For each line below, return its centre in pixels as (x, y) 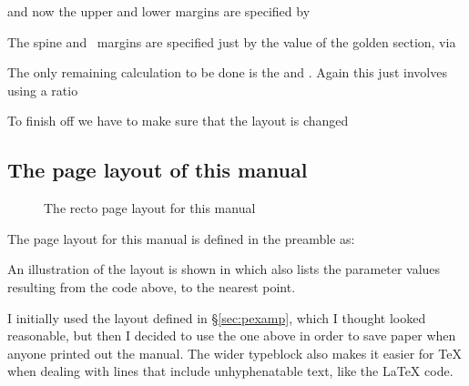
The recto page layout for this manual (150, 208)
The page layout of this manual (158, 170)
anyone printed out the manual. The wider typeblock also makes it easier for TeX (234, 353)
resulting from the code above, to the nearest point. (152, 286)
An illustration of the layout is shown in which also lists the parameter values (224, 269)
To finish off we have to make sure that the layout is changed (178, 121)
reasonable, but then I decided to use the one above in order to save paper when (232, 335)
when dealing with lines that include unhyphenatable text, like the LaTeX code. (230, 371)
